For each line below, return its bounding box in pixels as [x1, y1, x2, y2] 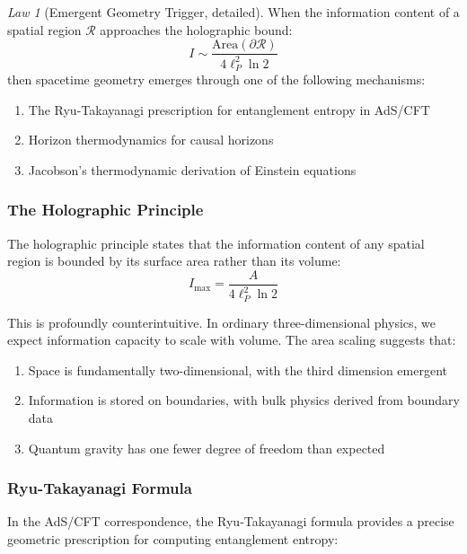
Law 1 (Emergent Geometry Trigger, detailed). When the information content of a [7, 3, 460, 21]
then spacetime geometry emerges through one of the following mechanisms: [7, 70, 426, 89]
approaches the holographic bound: [100, 20, 293, 39]
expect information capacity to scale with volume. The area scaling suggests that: [7, 330, 456, 349]
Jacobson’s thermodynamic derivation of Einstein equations [28, 160, 357, 179]
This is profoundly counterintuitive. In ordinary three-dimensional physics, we [7, 312, 436, 331]
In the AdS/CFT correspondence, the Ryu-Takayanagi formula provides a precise [7, 512, 454, 531]
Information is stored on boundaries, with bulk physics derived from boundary [28, 391, 460, 409]
